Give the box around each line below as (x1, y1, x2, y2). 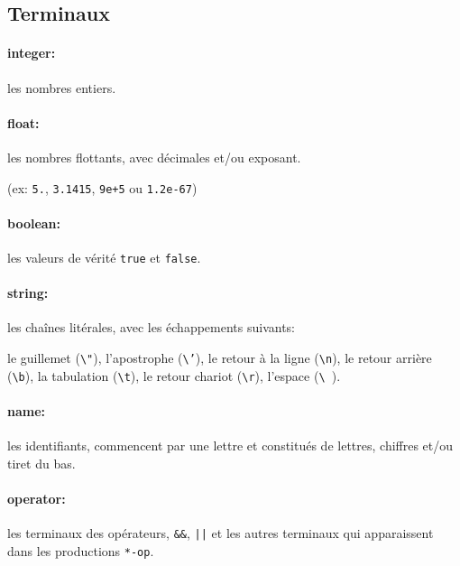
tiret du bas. (7, 453, 76, 472)
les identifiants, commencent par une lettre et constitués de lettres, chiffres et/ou (7, 436, 454, 455)
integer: (7, 43, 56, 62)
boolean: (7, 213, 61, 232)
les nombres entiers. (7, 78, 116, 97)
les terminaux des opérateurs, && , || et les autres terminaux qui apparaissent (7, 524, 434, 543)
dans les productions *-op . (7, 541, 154, 560)
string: (7, 283, 49, 302)
